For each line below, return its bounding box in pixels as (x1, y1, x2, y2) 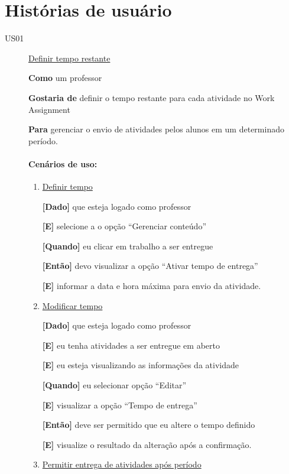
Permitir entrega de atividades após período (42, 458, 202, 470)
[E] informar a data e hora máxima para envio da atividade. (42, 280, 261, 292)
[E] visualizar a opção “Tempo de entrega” (42, 398, 197, 411)
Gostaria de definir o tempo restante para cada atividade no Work (28, 91, 275, 103)
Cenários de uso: (28, 157, 98, 170)
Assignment (28, 103, 70, 115)
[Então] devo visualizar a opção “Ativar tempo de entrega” (42, 259, 258, 272)
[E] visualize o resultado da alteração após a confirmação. (42, 438, 252, 450)
